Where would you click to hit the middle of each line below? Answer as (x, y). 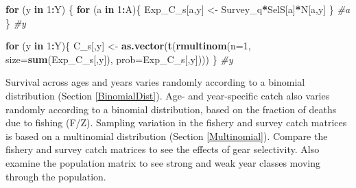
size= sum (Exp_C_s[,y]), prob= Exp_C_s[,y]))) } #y (119, 59)
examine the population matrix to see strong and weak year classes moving (163, 162)
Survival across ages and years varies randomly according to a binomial (155, 82)
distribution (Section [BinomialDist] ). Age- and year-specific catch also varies (168, 95)
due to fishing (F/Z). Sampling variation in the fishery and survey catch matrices (176, 122)
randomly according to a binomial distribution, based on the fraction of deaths (171, 109)
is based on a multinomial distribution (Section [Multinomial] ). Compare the (167, 136)
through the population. (56, 176)
